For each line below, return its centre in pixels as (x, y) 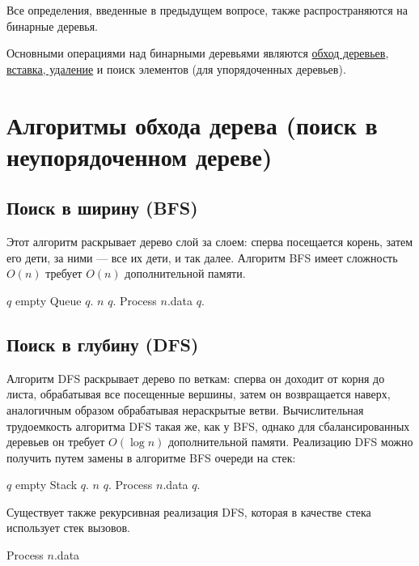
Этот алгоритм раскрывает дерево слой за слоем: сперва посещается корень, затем (210, 242)
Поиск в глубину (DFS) (103, 344)
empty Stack (46, 485)
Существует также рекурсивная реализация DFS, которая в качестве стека (189, 511)
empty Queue (48, 300)
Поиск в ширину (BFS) (102, 208)
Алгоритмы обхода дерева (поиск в (192, 124)
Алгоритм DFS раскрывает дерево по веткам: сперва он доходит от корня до (196, 378)
